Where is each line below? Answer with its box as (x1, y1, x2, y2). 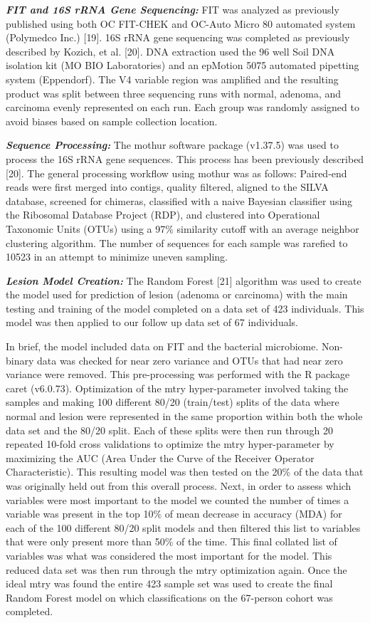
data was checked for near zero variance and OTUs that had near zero (37, 352, 343, 367)
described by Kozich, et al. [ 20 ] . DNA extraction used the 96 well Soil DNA (6, 43, 335, 58)
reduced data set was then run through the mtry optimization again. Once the (6, 562, 347, 577)
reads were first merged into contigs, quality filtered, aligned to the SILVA (6, 179, 329, 194)
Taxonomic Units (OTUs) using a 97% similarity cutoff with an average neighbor (6, 221, 359, 236)
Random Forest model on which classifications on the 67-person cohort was (6, 590, 333, 604)
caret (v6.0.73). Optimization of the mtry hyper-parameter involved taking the (6, 380, 349, 395)
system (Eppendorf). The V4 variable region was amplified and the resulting (6, 71, 339, 86)
